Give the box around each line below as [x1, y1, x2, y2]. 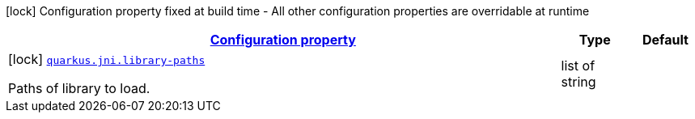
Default [642, 32, 689, 48]
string [561, 74, 596, 90]
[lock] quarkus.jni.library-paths [8, 51, 206, 67]
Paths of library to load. [8, 80, 150, 96]
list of [561, 57, 595, 74]
